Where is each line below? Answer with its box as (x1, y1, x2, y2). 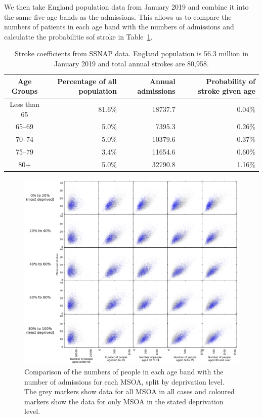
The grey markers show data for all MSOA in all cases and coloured (24, 386, 235, 397)
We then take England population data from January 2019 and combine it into (4, 2, 249, 12)
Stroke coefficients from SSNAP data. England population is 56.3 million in (15, 48, 248, 59)
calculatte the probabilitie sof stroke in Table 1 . (4, 31, 153, 42)
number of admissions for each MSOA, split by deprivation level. (24, 376, 225, 387)
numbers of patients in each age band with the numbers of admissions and (4, 21, 234, 32)
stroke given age (198, 86, 255, 96)
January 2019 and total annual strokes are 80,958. (54, 58, 209, 68)
